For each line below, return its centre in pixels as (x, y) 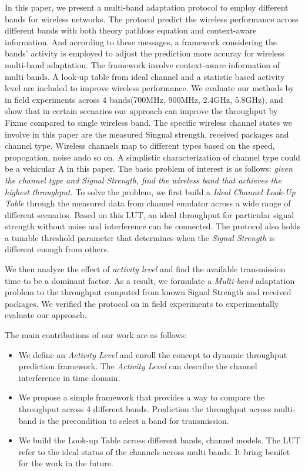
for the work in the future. (66, 463)
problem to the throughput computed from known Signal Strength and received (148, 292)
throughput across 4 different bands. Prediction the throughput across (145, 409)
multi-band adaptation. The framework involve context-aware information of (143, 64)
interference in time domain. (69, 377)
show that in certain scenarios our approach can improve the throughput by (141, 111)
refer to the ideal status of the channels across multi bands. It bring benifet (154, 451)
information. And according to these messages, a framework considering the (141, 41)
